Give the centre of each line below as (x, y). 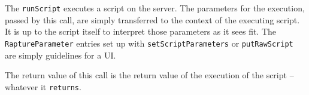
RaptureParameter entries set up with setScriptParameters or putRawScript (149, 43)
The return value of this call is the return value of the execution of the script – (149, 75)
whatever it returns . (43, 86)
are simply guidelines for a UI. (60, 55)
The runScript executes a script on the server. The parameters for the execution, (155, 8)
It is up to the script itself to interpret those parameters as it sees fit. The (141, 31)
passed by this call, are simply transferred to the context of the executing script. (152, 19)
